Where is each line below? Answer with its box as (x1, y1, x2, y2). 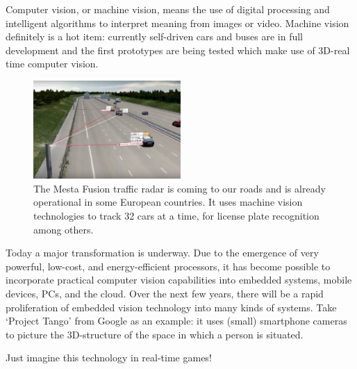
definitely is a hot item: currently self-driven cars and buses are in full (6, 29, 303, 44)
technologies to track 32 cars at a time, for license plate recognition (33, 208, 319, 222)
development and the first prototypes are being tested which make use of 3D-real (6, 42, 350, 57)
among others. (33, 222, 94, 236)
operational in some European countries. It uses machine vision (33, 195, 303, 209)
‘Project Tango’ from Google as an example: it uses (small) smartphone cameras (6, 313, 347, 328)
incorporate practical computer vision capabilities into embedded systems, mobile (6, 272, 352, 287)
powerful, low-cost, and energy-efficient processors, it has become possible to (6, 259, 331, 273)
